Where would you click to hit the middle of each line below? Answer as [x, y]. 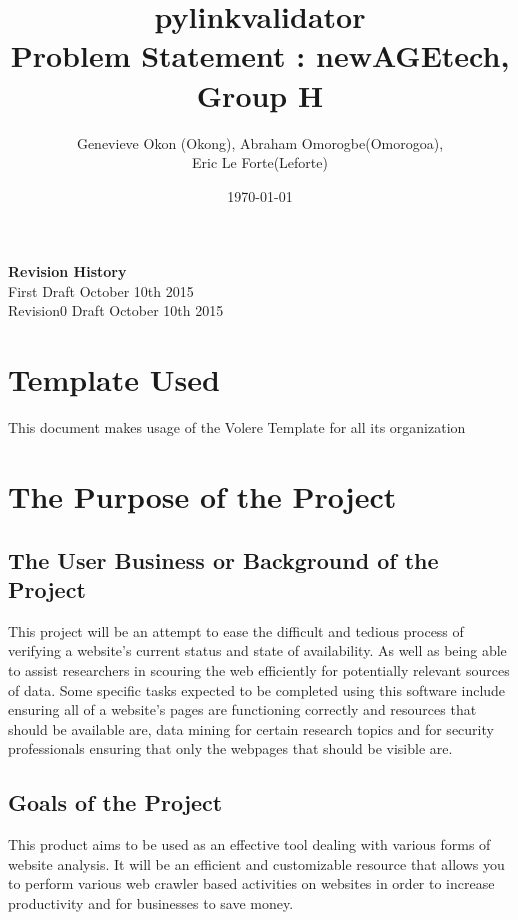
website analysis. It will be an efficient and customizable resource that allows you [256, 863]
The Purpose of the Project [202, 495]
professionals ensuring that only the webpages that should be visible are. [230, 748]
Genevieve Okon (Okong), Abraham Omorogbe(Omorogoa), [260, 142]
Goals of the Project [115, 802]
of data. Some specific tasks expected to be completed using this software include [257, 689]
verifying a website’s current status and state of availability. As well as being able [257, 650]
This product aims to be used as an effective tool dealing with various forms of [249, 844]
